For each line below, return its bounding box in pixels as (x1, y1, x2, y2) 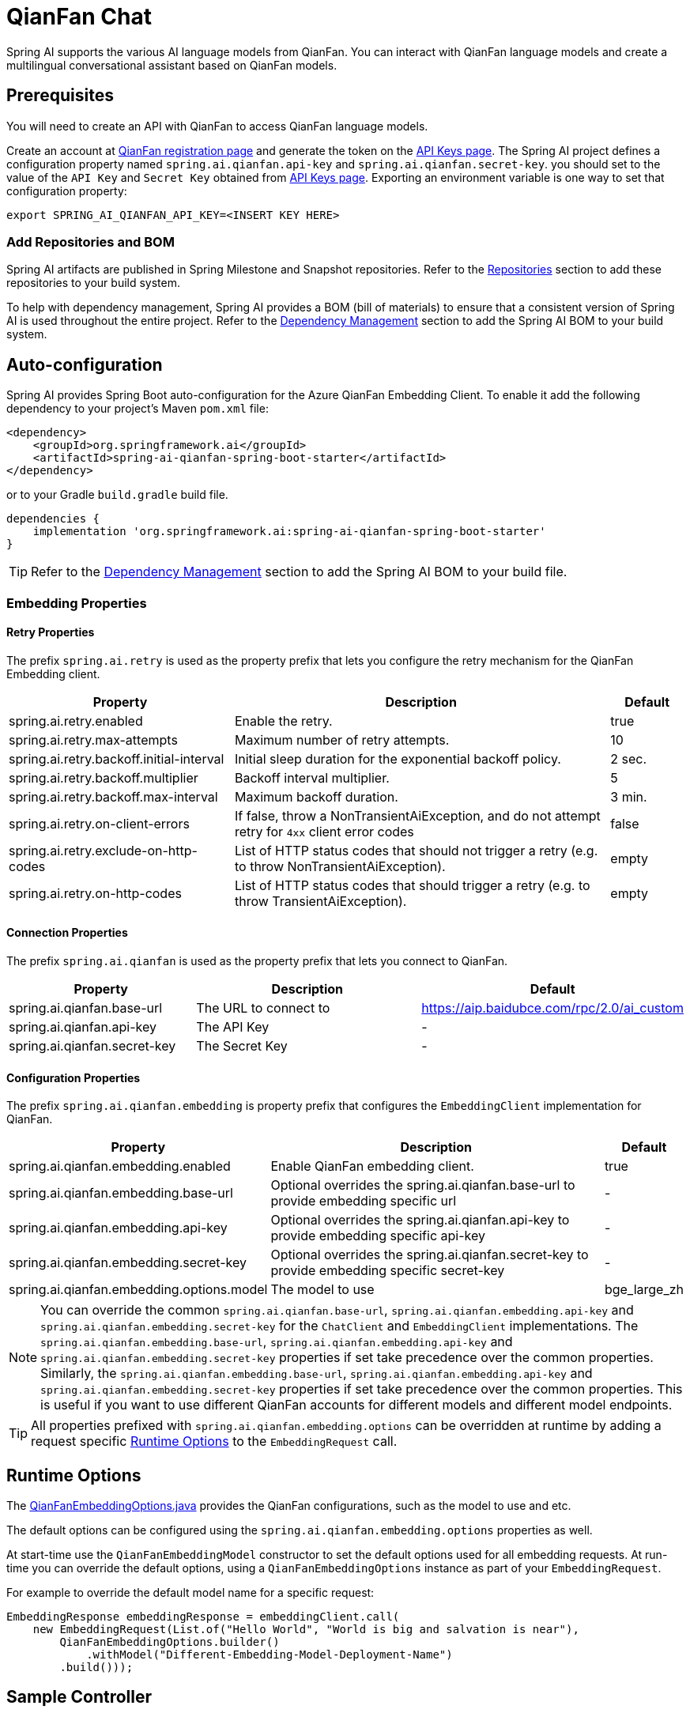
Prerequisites (6, 85, 114, 106)
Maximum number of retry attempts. (234, 731, 450, 748)
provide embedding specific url (270, 1193, 457, 1209)
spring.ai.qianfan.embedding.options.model (9, 1281, 268, 1298)
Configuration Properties (6, 1070, 141, 1085)
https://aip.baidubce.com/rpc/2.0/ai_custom (421, 1000, 684, 1016)
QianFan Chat (6, 3, 152, 30)
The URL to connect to (196, 1000, 330, 1016)
